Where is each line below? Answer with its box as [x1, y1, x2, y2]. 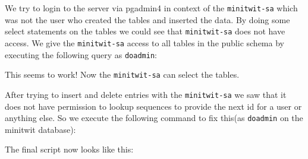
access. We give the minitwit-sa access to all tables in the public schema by [5, 36, 284, 49]
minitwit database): [5, 123, 76, 135]
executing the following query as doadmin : [5, 48, 157, 61]
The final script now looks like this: [5, 143, 134, 155]
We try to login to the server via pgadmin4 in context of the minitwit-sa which [5, 2, 298, 14]
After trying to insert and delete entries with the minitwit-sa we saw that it [5, 88, 287, 100]
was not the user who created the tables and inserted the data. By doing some [5, 13, 290, 26]
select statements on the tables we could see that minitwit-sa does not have [5, 25, 285, 37]
